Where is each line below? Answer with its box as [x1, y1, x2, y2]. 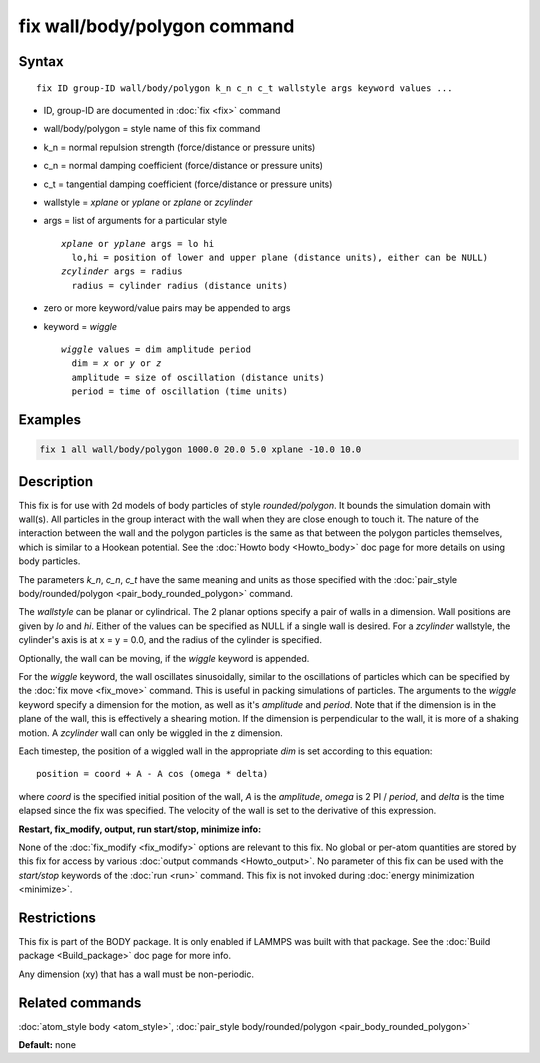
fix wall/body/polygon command [18, 15, 295, 37]
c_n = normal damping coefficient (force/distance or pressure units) [43, 160, 324, 172]
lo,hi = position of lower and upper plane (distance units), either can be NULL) [71, 252, 489, 264]
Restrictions [18, 909, 97, 926]
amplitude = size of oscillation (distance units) [71, 371, 325, 383]
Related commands [18, 994, 142, 1011]
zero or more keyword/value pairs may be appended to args [43, 302, 291, 314]
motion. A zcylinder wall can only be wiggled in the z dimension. [18, 726, 284, 739]
